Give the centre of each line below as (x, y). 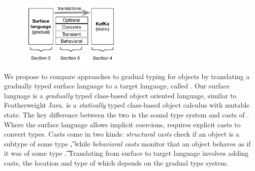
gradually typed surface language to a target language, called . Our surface (117, 86)
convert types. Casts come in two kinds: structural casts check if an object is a (122, 134)
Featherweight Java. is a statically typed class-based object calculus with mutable (127, 105)
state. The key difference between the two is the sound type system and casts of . (127, 114)
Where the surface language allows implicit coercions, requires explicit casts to (122, 124)
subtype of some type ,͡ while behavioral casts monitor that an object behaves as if (127, 143)
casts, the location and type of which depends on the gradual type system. (116, 162)
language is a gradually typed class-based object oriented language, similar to (120, 95)
